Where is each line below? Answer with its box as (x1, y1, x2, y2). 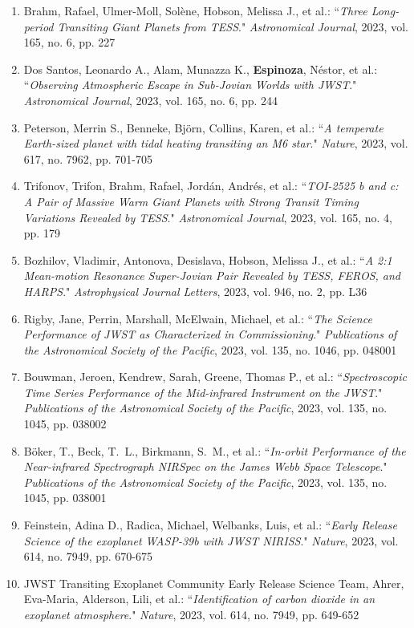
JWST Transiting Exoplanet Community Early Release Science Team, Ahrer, (23, 574, 404, 591)
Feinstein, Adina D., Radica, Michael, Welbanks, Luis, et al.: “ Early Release (23, 517, 397, 533)
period (23, 18, 54, 34)
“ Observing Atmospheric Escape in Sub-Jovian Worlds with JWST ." (23, 76, 357, 93)
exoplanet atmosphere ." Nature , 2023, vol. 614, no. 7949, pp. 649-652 (23, 606, 359, 622)
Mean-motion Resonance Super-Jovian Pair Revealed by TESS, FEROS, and (23, 267, 401, 284)
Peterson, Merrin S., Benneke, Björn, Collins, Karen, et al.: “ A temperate (23, 119, 384, 136)
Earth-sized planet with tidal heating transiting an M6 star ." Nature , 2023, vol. (23, 135, 408, 152)
